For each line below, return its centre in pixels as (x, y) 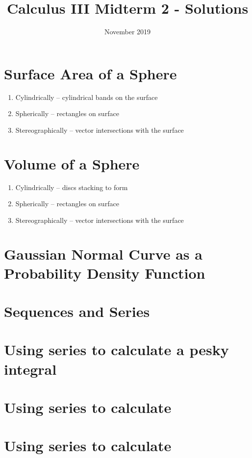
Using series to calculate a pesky (116, 350)
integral (30, 369)
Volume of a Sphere (72, 163)
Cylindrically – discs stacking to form (72, 187)
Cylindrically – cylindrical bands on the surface (87, 97)
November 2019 (127, 32)
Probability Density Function (105, 273)
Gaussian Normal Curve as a (103, 253)
